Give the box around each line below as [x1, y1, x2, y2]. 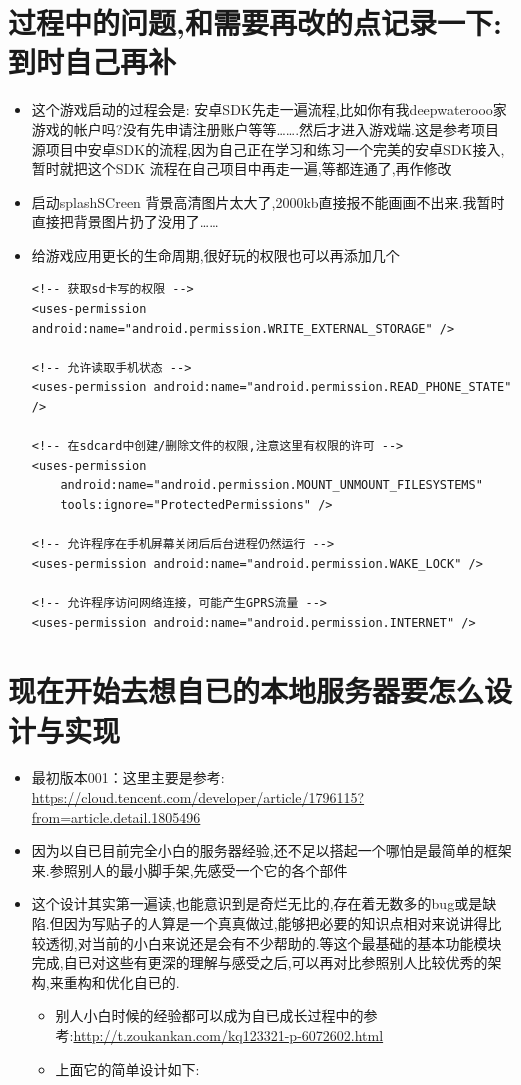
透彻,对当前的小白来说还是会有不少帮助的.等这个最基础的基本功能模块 [45, 932, 502, 953]
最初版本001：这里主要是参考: [31, 767, 225, 788]
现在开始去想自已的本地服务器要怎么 [8, 670, 485, 711]
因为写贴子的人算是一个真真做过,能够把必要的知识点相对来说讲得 [63, 913, 488, 934]
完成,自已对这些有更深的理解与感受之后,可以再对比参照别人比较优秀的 [31, 952, 488, 973]
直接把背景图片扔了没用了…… [31, 211, 219, 232]
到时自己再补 [8, 41, 177, 82]
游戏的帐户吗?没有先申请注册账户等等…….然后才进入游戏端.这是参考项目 [31, 118, 499, 139]
